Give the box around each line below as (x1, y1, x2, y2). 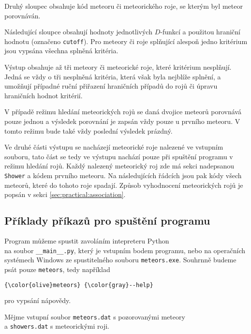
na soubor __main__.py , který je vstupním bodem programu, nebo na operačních (4, 245, 245, 255)
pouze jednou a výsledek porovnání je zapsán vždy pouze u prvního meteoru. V (4, 116, 240, 126)
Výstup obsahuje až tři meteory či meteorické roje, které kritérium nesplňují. (4, 62, 232, 72)
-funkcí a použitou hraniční (160, 27, 240, 37)
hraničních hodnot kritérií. (4, 90, 83, 100)
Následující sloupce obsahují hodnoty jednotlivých (4, 27, 152, 37)
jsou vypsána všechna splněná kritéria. (4, 46, 118, 56)
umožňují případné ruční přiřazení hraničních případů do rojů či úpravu (4, 81, 218, 91)
